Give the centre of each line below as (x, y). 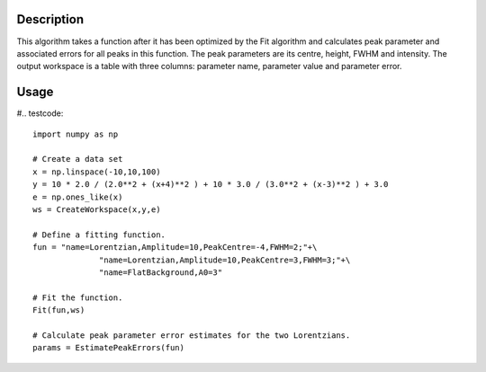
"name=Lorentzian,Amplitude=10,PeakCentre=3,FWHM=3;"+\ (225, 260)
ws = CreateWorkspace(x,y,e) (97, 209)
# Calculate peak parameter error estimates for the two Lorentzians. (192, 335)
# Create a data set (78, 159)
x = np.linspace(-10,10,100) (97, 172)
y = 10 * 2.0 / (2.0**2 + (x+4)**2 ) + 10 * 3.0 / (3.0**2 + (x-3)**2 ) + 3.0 (211, 185)
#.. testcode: (40, 113)
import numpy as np (76, 134)
